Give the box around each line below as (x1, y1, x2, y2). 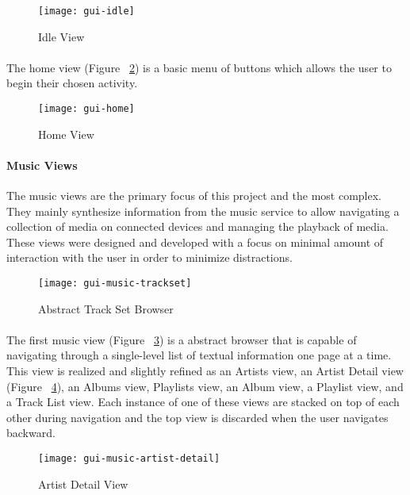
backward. (6, 424, 56, 441)
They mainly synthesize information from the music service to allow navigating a (6, 202, 400, 219)
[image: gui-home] (38, 103, 135, 115)
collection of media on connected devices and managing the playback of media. (6, 218, 389, 235)
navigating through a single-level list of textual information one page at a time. (6, 347, 392, 363)
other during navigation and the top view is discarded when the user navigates (6, 409, 389, 425)
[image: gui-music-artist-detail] (38, 453, 220, 465)
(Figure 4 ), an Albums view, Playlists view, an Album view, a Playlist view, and (6, 378, 404, 394)
